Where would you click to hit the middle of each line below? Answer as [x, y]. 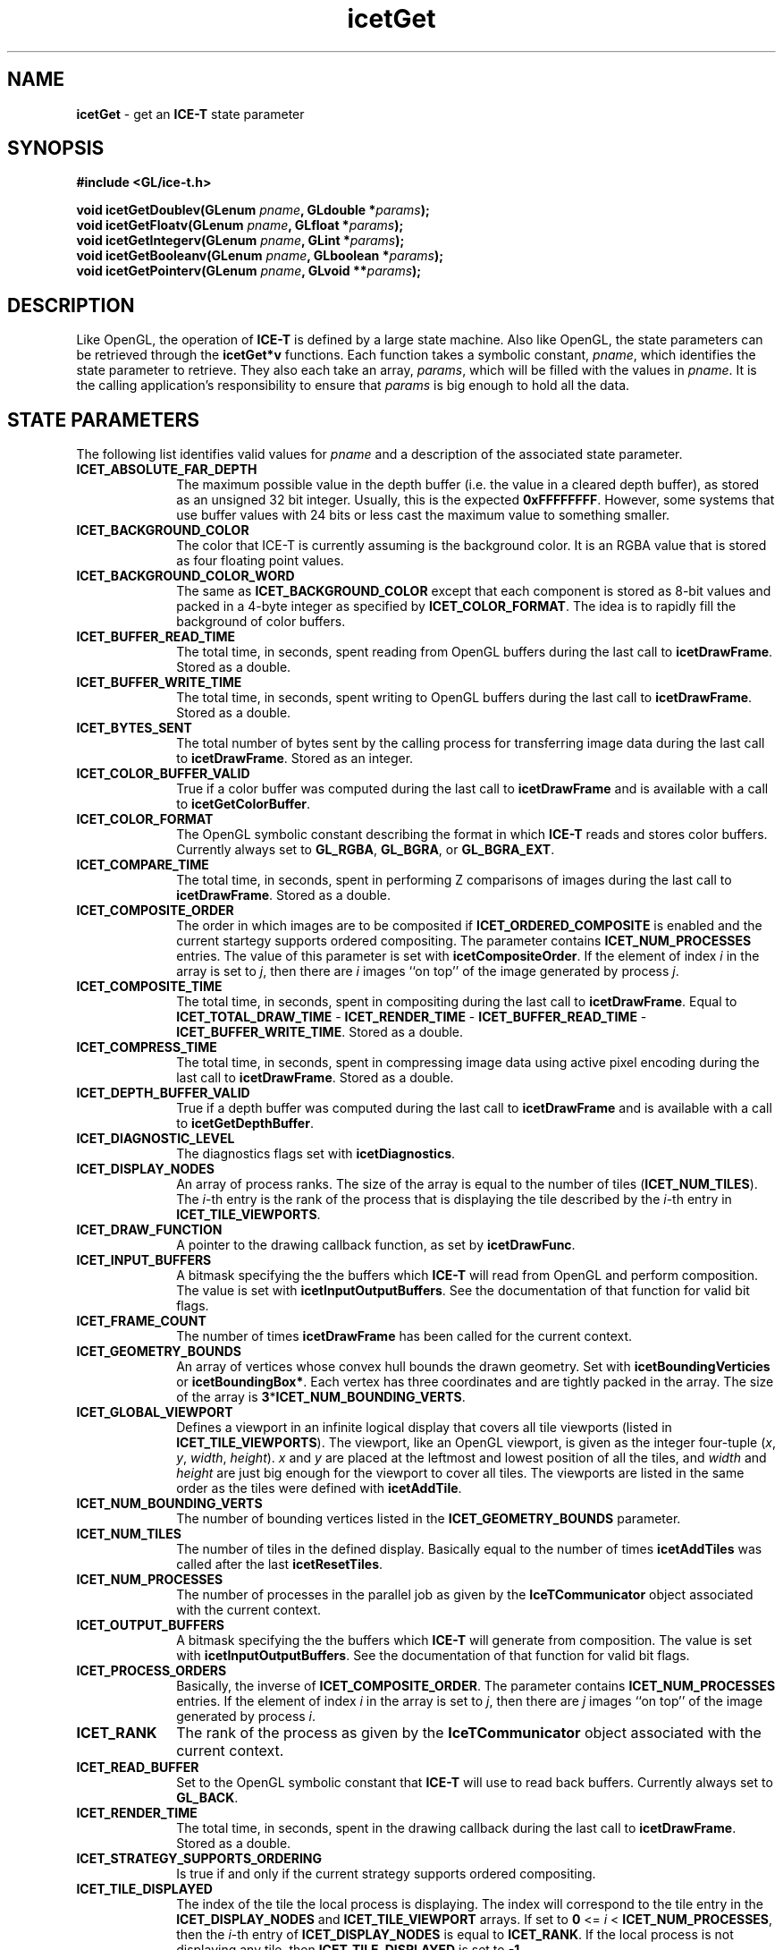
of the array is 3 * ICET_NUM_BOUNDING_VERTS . [321, 1397]
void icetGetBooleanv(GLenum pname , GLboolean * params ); [260, 256]
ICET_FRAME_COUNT [141, 1321]
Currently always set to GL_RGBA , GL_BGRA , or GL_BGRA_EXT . [366, 850]
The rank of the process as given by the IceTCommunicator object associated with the [469, 1733]
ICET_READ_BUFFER [138, 1768]
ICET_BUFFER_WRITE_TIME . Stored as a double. [320, 1032]
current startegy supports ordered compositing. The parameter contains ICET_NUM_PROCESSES [464, 941]
